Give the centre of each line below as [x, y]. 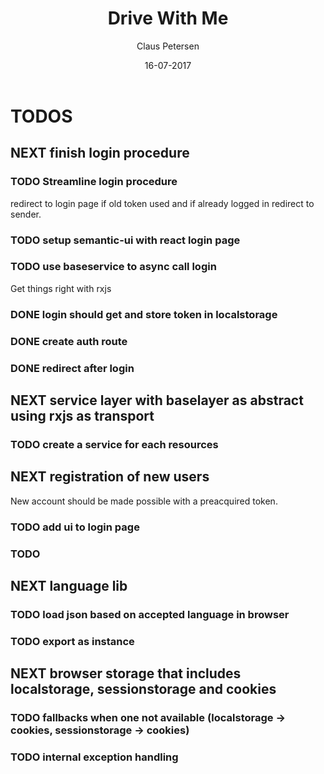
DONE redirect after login [72, 368]
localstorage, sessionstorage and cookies [143, 689]
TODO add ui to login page [75, 527]
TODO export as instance [72, 641]
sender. [26, 214]
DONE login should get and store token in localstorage [144, 314]
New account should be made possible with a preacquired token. [144, 501]
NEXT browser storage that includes [126, 673]
